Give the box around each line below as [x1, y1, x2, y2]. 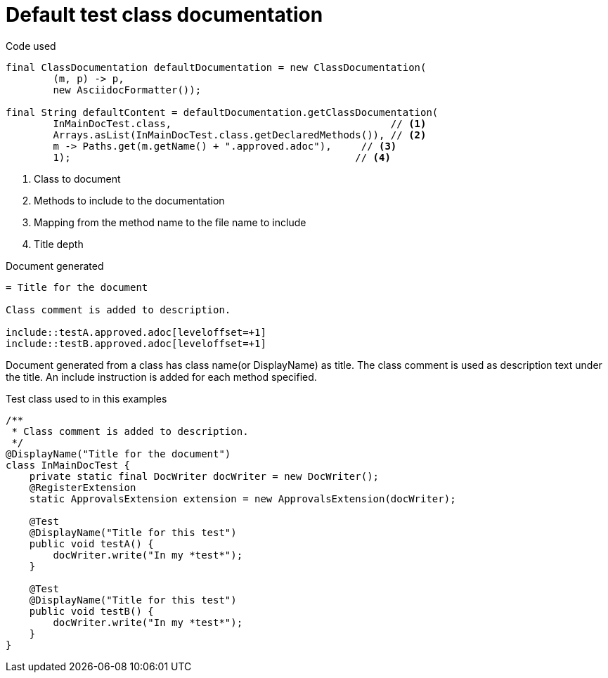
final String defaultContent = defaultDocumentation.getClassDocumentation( [6, 106, 439, 118]
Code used [6, 39, 56, 52]
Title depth [34, 237, 84, 250]
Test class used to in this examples [6, 392, 167, 405]
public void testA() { [29, 537, 154, 549]
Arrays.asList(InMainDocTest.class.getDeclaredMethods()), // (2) [53, 129, 427, 141]
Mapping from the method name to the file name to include [34, 216, 306, 228]
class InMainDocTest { [6, 459, 131, 471]
